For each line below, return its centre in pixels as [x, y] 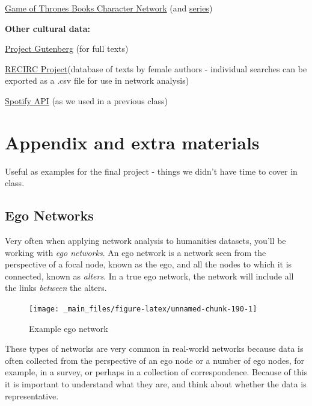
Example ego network [69, 328]
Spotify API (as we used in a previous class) [86, 100]
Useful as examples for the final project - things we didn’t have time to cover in [151, 171]
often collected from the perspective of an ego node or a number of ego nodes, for [155, 360]
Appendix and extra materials [132, 142]
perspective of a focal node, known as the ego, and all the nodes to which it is [148, 264]
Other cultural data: [48, 28]
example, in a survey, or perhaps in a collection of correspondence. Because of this [156, 372]
